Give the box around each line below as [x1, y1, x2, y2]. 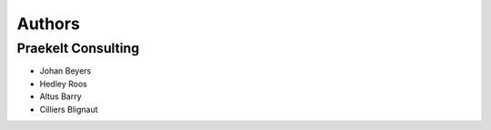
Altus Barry [39, 91, 82, 102]
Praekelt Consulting [16, 40, 140, 56]
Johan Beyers [39, 65, 92, 76]
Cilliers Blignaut [39, 104, 99, 115]
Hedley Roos [39, 78, 88, 89]
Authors [16, 14, 81, 34]
